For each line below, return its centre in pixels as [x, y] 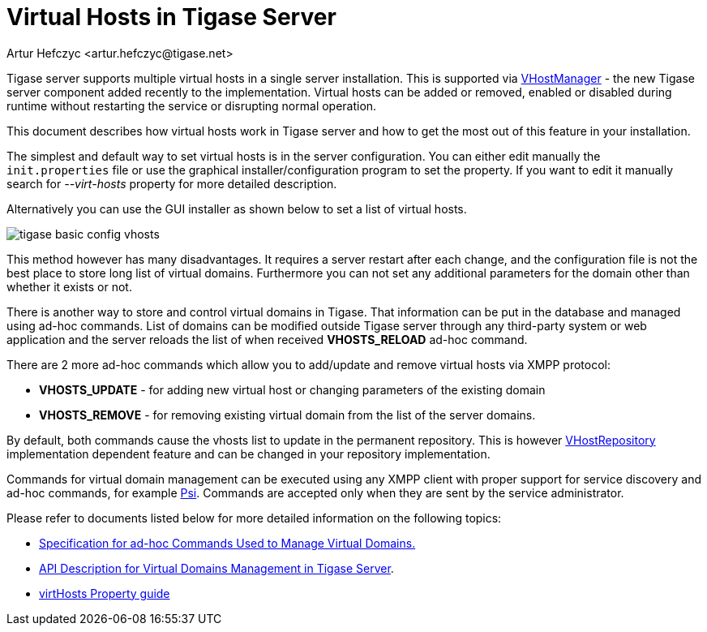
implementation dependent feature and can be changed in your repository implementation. [249, 454]
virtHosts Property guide [105, 593]
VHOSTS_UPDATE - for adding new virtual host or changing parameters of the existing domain [292, 389]
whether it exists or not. [69, 286]
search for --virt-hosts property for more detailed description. [172, 183]
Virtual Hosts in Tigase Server [171, 17]
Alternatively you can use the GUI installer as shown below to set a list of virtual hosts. [237, 209]
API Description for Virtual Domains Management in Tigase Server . [216, 568]
